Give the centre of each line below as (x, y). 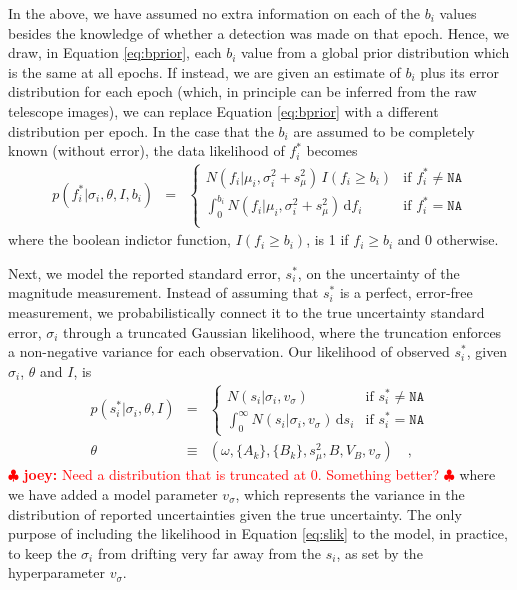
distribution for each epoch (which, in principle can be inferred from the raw (242, 91)
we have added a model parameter (113, 493)
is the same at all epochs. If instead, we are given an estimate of (204, 71)
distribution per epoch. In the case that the (141, 130)
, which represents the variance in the (350, 493)
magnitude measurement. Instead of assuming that (163, 292)
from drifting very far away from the (209, 552)
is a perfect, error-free (406, 292)
